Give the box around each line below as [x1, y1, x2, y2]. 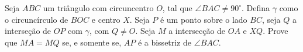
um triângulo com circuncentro [43, 2, 154, 13]
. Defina [242, 2, 270, 13]
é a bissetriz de [137, 36, 192, 48]
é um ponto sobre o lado [160, 13, 247, 25]
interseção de [5, 25, 51, 37]
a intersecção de [168, 25, 226, 37]
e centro [91, 13, 120, 25]
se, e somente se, [62, 36, 122, 48]
